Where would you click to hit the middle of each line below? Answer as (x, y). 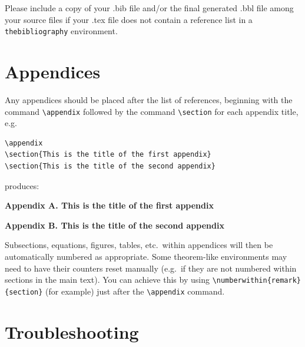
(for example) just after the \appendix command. (135, 291)
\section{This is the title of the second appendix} (110, 166)
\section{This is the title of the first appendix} (108, 155)
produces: (22, 185)
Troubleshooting (72, 331)
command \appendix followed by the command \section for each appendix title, (152, 111)
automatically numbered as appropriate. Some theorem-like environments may (146, 256)
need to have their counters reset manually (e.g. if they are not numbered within (151, 268)
